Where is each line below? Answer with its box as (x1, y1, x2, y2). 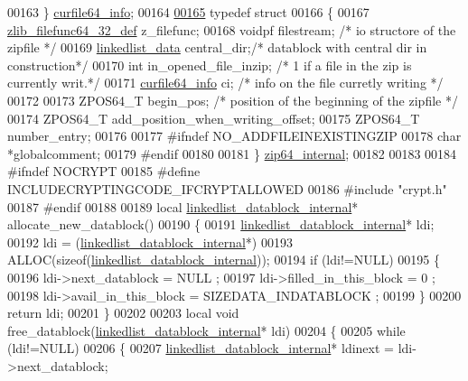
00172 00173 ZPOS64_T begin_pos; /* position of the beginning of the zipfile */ (7, 90, 458, 109)
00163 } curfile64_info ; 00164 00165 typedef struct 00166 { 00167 (7, 3, 370, 21)
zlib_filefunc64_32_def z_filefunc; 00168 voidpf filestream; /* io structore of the (7, 20, 456, 39)
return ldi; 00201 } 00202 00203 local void (7, 303, 239, 322)
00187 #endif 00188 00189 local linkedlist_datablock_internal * (7, 197, 359, 216)
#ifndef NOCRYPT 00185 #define (7, 162, 201, 181)
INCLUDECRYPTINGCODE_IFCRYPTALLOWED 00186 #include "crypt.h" (7, 179, 447, 198)
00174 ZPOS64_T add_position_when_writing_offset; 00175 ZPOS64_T (7, 108, 420, 127)
